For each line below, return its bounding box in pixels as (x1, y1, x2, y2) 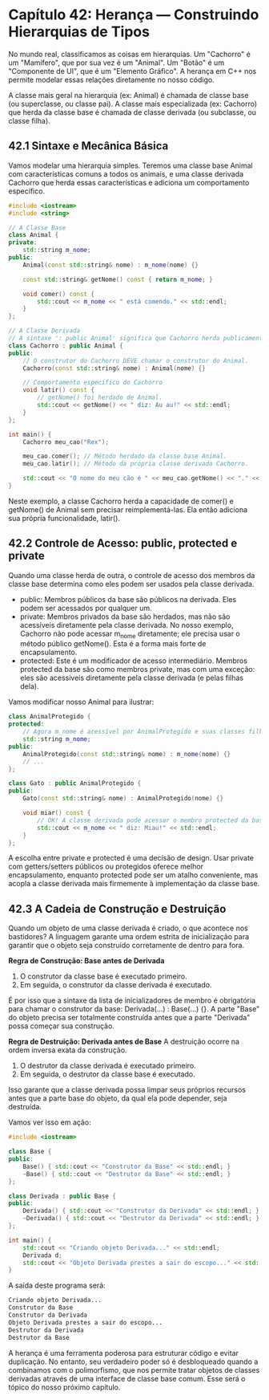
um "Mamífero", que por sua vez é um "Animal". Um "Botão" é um (8, 58, 225, 67)
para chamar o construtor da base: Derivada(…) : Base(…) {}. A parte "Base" (8, 1004, 260, 1014)
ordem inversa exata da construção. (8, 1045, 127, 1055)
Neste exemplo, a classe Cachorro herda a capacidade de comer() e (8, 496, 234, 506)
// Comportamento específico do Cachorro (22, 379, 163, 387)
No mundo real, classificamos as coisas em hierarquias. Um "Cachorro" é (8, 49, 251, 59)
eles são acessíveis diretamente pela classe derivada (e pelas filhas (19, 673, 244, 683)
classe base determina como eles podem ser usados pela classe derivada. (8, 579, 255, 588)
